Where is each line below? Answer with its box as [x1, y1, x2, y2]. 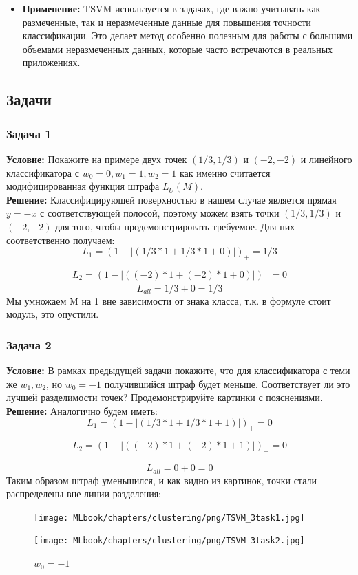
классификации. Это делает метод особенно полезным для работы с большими [22, 28, 353, 43]
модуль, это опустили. [6, 307, 99, 321]
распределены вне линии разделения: [6, 486, 161, 501]
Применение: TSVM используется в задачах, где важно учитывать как [22, 1, 321, 15]
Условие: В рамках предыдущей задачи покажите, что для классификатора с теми [6, 363, 350, 378]
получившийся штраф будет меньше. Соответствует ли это [104, 376, 350, 391]
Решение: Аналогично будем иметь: [6, 403, 158, 417]
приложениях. [22, 55, 81, 69]
